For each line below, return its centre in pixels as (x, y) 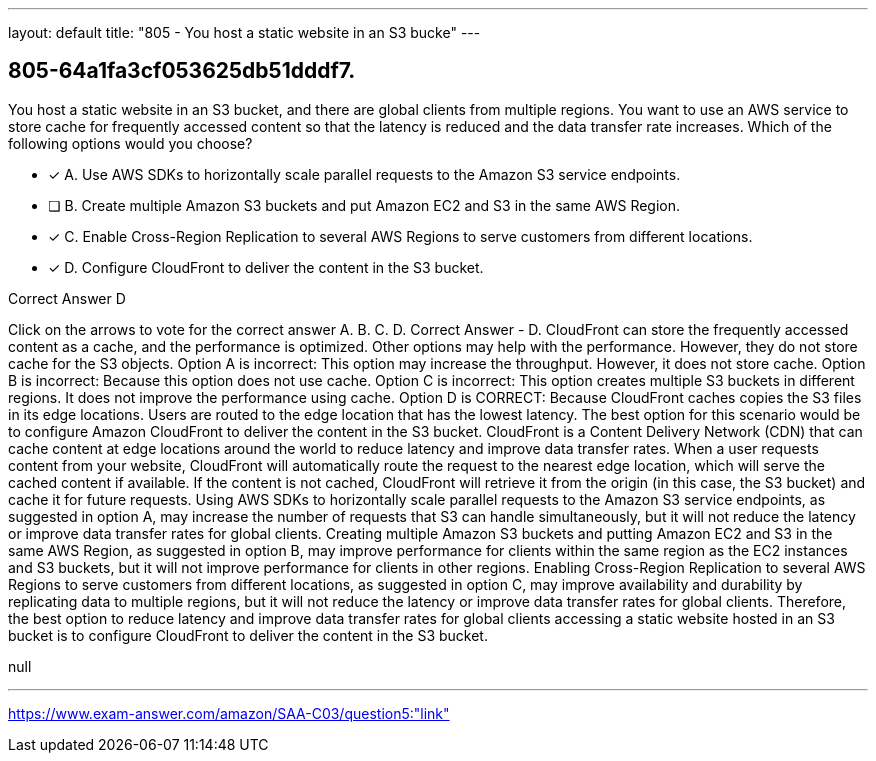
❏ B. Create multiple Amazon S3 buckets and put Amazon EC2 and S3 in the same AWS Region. (364, 205)
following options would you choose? (130, 143)
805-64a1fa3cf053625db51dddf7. (182, 71)
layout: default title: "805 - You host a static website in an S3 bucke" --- (244, 32)
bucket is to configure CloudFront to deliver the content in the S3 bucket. (248, 635)
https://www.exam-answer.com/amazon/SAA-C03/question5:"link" (229, 713)
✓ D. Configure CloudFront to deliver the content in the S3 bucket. (266, 267)
